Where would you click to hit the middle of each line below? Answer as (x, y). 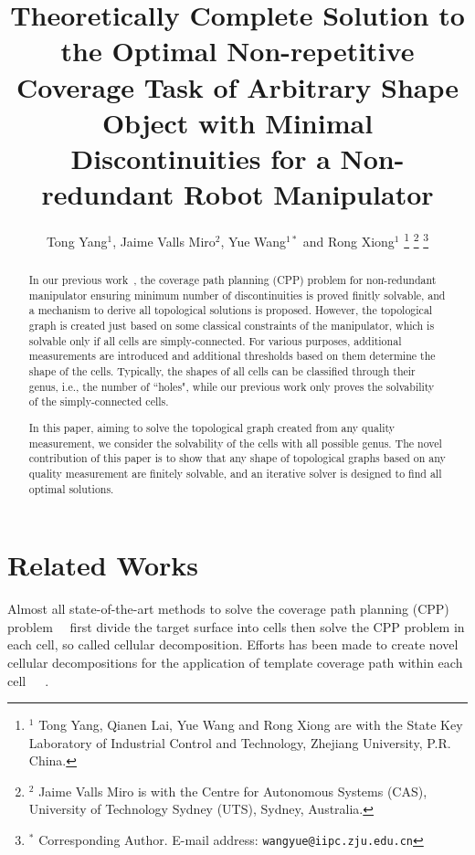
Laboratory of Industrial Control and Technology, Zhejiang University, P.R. (240, 742)
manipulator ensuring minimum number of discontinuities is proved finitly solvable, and (237, 295)
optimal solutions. (71, 488)
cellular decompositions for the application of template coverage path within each (235, 662)
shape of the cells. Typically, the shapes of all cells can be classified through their (222, 371)
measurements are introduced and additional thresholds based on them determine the (232, 356)
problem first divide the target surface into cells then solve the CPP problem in (236, 626)
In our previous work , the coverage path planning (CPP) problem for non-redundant (232, 280)
